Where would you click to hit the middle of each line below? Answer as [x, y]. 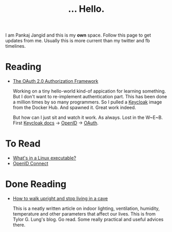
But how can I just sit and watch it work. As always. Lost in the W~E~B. [88, 118]
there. [19, 225]
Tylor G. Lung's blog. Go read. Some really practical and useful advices [88, 219]
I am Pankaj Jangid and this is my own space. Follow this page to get [78, 35]
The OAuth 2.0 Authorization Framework [55, 81]
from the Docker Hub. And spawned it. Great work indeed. [74, 108]
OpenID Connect [31, 164]
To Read [23, 144]
